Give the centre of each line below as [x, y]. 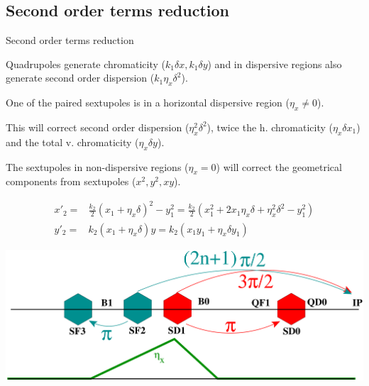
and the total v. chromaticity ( [72, 142]
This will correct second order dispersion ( [98, 127]
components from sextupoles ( [71, 181]
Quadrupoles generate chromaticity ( [86, 64]
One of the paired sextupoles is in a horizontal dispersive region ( [148, 103]
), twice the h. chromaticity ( [270, 127]
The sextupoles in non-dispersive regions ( [97, 166]
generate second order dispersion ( [80, 78]
